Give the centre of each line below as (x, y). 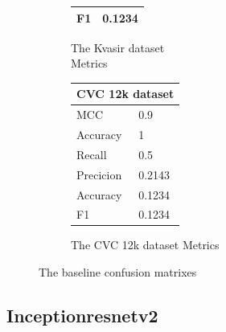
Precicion (99, 174)
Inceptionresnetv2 (82, 316)
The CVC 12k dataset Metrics (145, 245)
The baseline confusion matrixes (118, 272)
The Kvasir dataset (118, 47)
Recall (92, 154)
